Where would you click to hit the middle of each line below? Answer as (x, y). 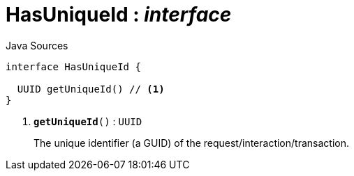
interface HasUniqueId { (73, 66)
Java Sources (37, 45)
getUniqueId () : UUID (88, 121)
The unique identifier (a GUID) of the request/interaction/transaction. (191, 143)
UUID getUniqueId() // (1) (91, 89)
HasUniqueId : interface (119, 15)
